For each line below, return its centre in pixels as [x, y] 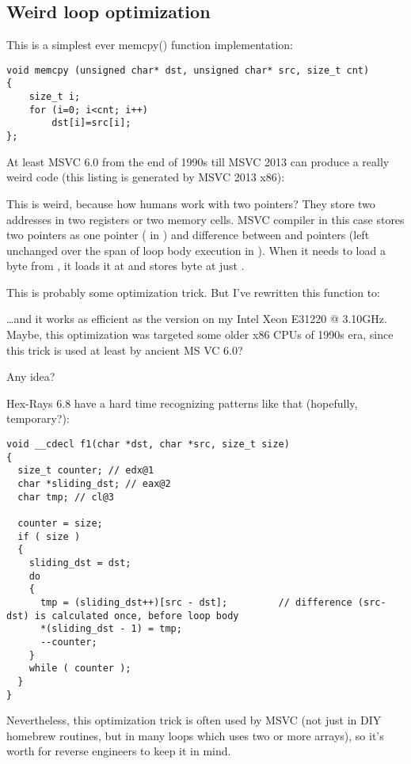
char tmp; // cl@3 [66, 497]
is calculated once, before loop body [137, 616]
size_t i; [55, 97]
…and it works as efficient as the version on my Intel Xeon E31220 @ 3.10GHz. [197, 319]
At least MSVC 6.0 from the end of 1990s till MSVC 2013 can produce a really [198, 161]
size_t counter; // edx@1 [86, 471]
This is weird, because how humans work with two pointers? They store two [191, 203]
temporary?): [38, 418]
